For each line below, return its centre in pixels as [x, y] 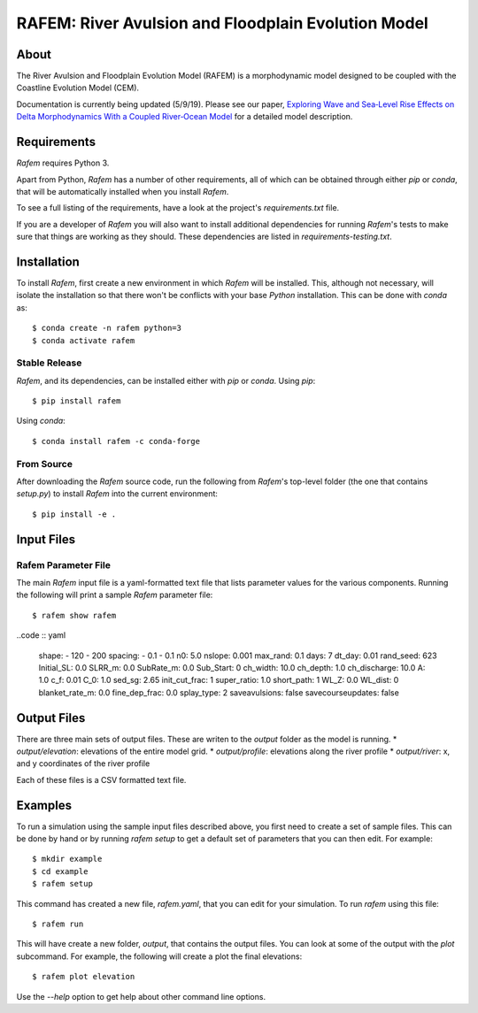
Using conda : [41, 421]
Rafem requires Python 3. [63, 163]
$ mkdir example [67, 859]
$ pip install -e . [74, 514]
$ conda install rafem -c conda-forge [116, 441]
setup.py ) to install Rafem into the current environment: [117, 494]
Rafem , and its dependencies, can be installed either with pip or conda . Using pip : [166, 380]
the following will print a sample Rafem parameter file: [115, 595]
